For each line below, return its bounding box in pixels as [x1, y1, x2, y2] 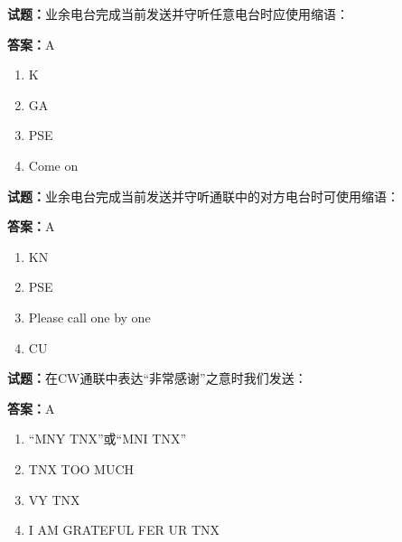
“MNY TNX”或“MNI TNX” [28, 429, 186, 448]
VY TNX [28, 490, 80, 509]
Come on [28, 155, 79, 174]
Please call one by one [28, 307, 151, 326]
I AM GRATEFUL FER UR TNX [28, 520, 220, 539]
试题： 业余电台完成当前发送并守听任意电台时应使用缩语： [7, 5, 349, 23]
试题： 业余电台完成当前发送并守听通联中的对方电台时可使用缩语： [7, 186, 399, 205]
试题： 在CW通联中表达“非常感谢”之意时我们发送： [7, 369, 307, 388]
